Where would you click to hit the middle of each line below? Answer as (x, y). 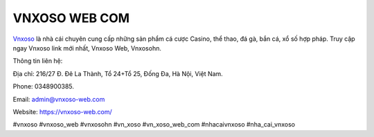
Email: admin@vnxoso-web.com (59, 99)
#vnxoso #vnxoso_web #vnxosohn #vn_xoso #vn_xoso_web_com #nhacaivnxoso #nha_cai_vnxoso (154, 125)
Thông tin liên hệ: (38, 61)
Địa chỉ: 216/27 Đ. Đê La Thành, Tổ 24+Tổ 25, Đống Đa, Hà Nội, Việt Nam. (118, 73)
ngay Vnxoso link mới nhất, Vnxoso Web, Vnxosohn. (87, 48)
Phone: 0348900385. (43, 86)
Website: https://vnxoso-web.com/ (62, 111)
